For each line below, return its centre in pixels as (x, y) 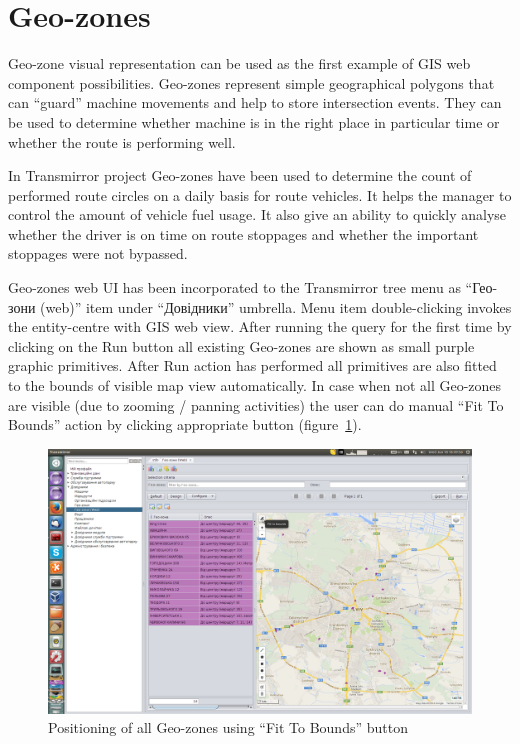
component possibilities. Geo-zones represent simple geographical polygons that (251, 82)
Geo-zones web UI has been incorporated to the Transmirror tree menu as (234, 287)
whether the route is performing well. (122, 141)
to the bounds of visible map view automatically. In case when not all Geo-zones (255, 385)
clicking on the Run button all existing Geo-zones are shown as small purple (241, 345)
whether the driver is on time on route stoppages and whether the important (243, 233)
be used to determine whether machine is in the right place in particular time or (254, 121)
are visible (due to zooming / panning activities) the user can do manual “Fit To (256, 404)
